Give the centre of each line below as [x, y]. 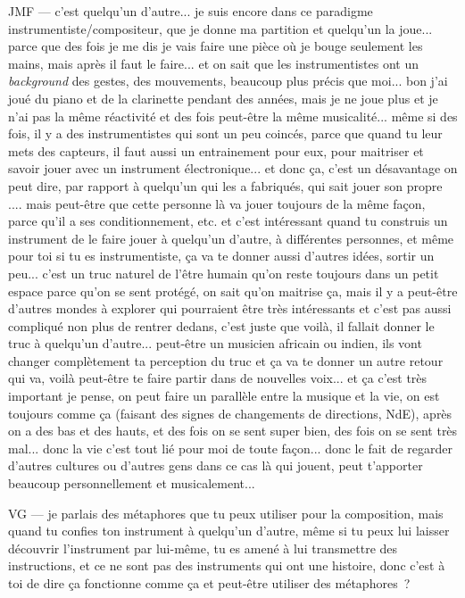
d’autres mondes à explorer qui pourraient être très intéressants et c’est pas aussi [230, 308]
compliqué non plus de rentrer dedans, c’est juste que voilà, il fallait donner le [221, 325]
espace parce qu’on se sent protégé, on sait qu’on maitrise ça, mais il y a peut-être [233, 291]
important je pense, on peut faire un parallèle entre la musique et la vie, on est [224, 396]
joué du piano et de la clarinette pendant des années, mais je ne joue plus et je [223, 98]
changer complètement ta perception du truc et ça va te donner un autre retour [226, 360]
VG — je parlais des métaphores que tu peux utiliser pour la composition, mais [226, 513]
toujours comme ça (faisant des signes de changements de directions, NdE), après [230, 413]
